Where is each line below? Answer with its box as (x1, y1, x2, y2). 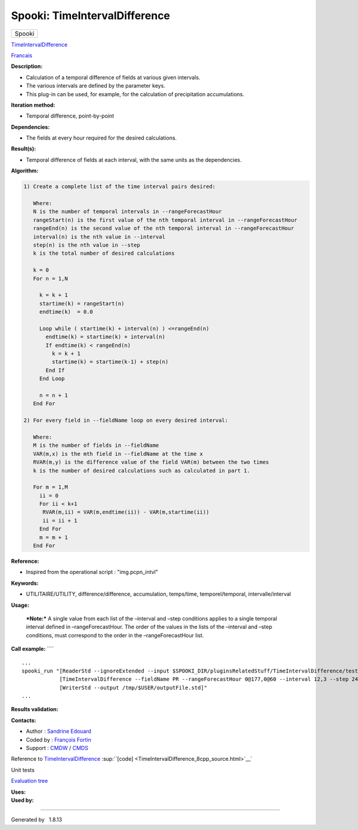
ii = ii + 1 (42, 517, 78, 524)
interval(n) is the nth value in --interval (33, 233, 165, 240)
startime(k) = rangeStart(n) (39, 300, 125, 307)
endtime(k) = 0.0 (39, 308, 94, 316)
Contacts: (11, 717, 36, 724)
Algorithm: (11, 167, 39, 174)
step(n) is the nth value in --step (33, 242, 140, 248)
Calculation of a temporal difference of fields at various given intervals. (26, 73, 200, 81)
